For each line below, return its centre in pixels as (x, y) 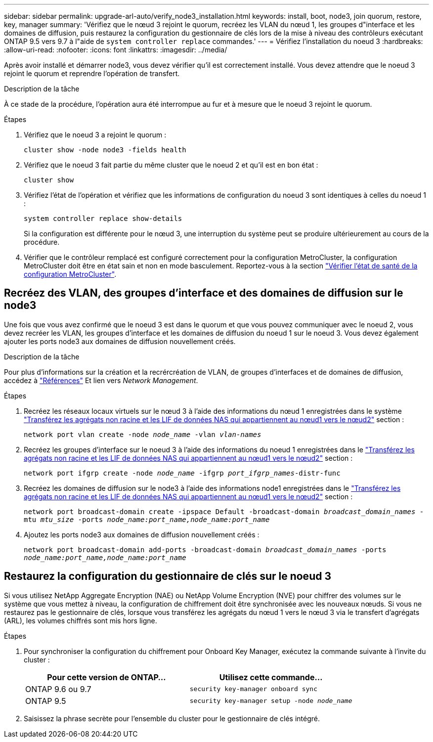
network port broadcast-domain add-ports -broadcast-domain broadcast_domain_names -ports (205, 549)
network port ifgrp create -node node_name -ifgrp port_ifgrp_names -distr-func (182, 473)
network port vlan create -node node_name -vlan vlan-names (143, 434)
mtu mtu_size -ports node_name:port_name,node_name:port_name (147, 519)
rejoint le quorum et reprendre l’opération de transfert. (92, 73)
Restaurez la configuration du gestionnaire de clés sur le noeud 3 (168, 576)
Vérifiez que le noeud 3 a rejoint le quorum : (95, 135)
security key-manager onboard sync (254, 689)
